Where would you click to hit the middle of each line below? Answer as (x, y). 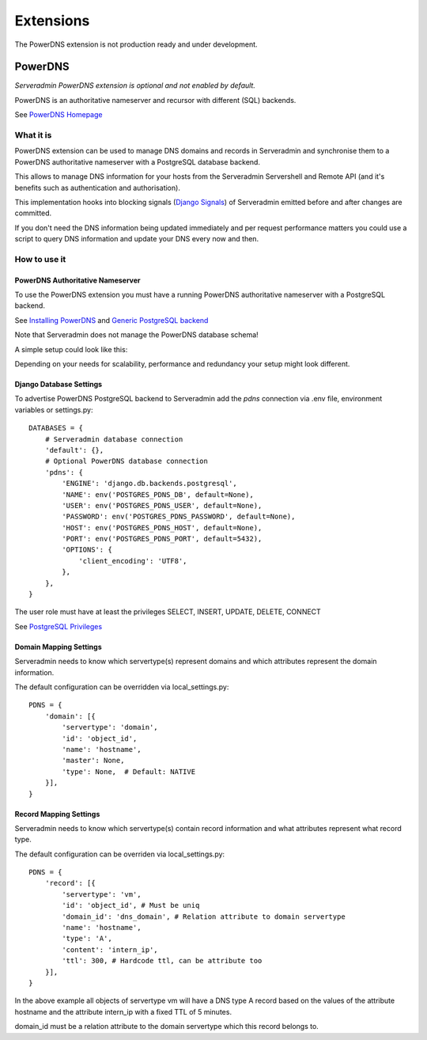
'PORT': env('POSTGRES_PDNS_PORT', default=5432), (162, 539)
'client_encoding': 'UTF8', (133, 561)
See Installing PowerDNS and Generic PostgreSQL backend (111, 320)
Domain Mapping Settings (58, 647)
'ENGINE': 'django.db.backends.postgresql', (149, 484)
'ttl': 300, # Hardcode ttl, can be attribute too (162, 961)
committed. (33, 213)
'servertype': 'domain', (110, 727)
